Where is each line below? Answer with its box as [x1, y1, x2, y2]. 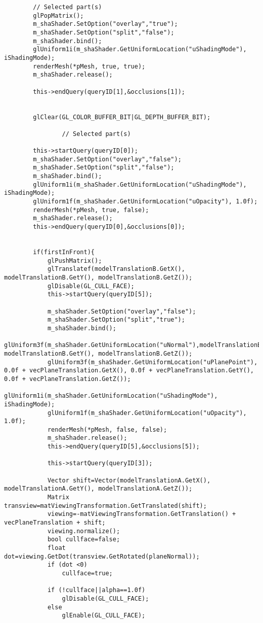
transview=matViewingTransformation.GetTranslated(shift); [4, 502, 207, 509]
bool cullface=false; [47, 536, 120, 543]
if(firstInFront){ [33, 249, 95, 256]
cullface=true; [62, 569, 113, 577]
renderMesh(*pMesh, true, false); [33, 206, 149, 214]
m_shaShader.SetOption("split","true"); [47, 316, 185, 324]
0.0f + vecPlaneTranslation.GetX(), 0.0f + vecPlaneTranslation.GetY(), [4, 367, 254, 374]
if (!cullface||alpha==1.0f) [47, 586, 146, 594]
